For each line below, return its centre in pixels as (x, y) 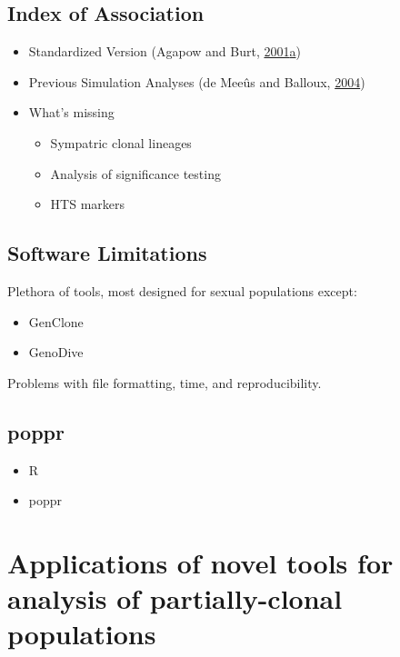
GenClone (56, 321)
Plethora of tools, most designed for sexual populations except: (182, 290)
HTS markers (88, 204)
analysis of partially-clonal (175, 598)
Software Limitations (107, 253)
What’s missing (71, 112)
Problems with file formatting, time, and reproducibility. (165, 382)
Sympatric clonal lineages (121, 142)
